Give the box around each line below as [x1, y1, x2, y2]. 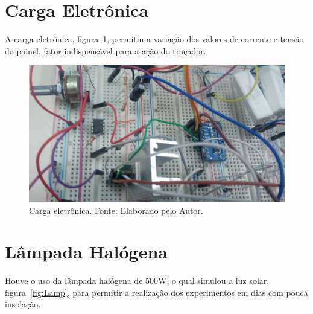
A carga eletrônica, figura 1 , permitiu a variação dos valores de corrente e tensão [5, 33, 304, 45]
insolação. [5, 298, 41, 310]
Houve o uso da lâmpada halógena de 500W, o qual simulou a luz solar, [5, 274, 270, 287]
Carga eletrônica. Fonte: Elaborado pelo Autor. [29, 203, 203, 216]
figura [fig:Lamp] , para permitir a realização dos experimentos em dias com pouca [5, 286, 308, 298]
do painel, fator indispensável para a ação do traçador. [5, 44, 206, 57]
